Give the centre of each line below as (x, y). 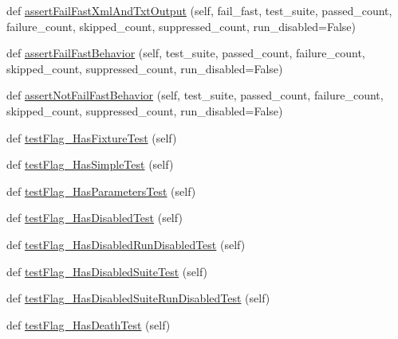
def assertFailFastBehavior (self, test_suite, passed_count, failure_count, (186, 53)
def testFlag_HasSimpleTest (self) (90, 164)
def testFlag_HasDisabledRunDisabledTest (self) (126, 244)
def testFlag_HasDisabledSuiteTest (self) (107, 271)
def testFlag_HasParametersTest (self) (101, 191)
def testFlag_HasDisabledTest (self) (95, 218)
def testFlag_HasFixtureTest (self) (92, 137)
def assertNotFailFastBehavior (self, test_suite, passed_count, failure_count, (195, 95)
